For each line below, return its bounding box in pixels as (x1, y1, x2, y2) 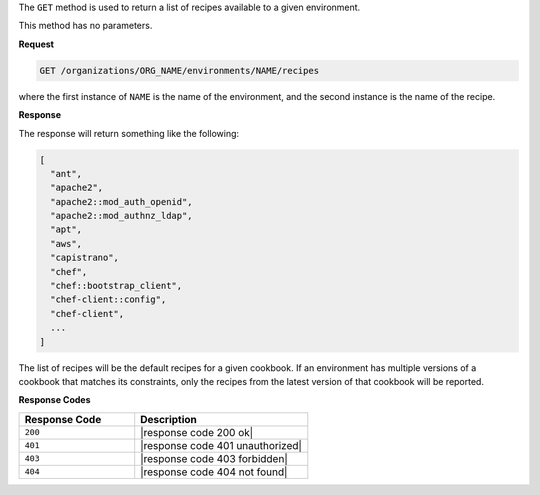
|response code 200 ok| (140, 425, 254, 439)
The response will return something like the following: (18, 127, 240, 139)
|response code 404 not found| (140, 465, 288, 479)
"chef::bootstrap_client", (50, 280, 183, 292)
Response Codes (18, 394, 91, 406)
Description (140, 412, 197, 426)
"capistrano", (50, 252, 120, 264)
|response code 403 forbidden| (140, 451, 289, 465)
